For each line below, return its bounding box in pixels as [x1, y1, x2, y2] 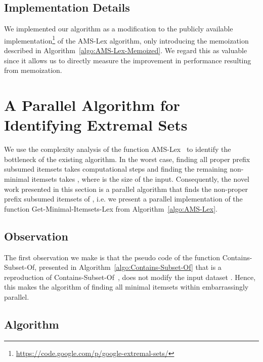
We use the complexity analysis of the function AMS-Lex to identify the [4, 144, 231, 154]
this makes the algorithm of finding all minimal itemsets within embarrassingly [4, 281, 249, 292]
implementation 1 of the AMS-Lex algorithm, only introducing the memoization [4, 33, 249, 46]
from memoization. [4, 65, 62, 75]
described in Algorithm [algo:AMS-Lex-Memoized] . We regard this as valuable [4, 45, 247, 56]
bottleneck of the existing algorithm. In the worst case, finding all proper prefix [4, 153, 250, 164]
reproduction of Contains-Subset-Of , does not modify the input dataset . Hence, [4, 271, 256, 282]
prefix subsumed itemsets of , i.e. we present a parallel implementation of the [4, 193, 243, 204]
